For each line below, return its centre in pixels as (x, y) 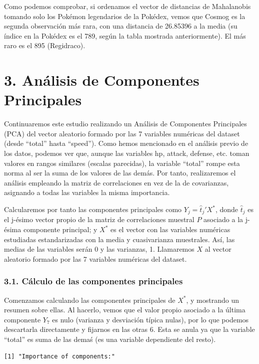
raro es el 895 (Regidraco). (45, 45)
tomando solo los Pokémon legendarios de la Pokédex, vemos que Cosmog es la (125, 16)
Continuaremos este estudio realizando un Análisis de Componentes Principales (125, 124)
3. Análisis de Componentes (102, 80)
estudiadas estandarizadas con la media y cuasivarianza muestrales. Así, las (119, 239)
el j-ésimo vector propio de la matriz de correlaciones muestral (99, 219)
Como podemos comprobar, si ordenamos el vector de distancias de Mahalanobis (127, 6)
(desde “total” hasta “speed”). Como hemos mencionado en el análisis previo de (126, 143)
